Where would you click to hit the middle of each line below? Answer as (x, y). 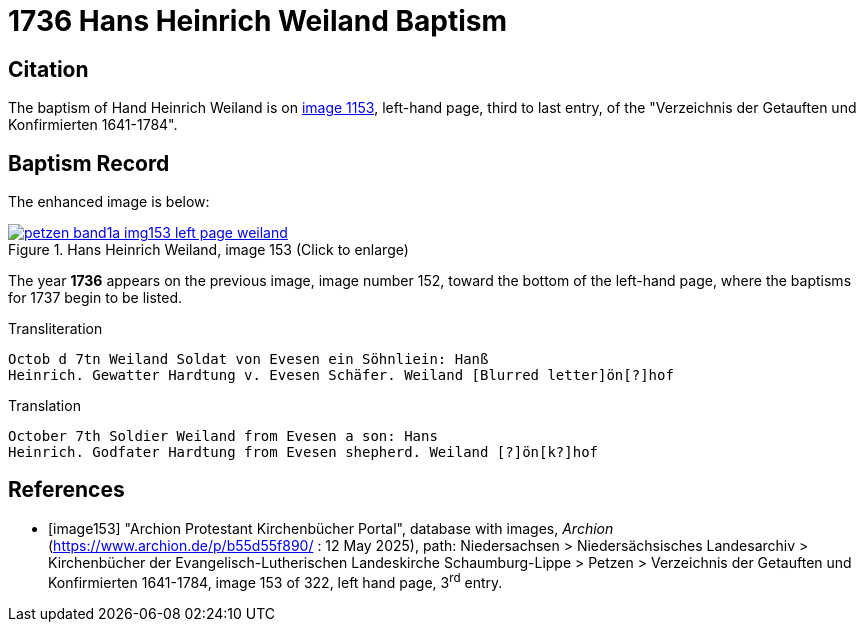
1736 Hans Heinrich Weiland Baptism (257, 21)
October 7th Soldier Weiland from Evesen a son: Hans (223, 436)
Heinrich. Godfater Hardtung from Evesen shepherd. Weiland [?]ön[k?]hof (303, 452)
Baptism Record (89, 163)
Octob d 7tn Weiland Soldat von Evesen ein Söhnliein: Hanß (248, 359)
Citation (48, 69)
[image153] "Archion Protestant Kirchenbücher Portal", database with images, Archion (331, 528)
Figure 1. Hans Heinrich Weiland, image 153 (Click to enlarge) (208, 250)
